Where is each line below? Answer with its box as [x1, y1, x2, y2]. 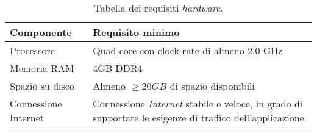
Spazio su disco [10, 79, 74, 93]
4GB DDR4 [93, 61, 143, 75]
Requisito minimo [93, 25, 180, 39]
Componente [10, 25, 72, 39]
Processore [10, 43, 55, 57]
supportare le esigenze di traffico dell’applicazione [93, 110, 304, 124]
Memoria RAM [10, 61, 74, 75]
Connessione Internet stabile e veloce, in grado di [93, 96, 303, 110]
